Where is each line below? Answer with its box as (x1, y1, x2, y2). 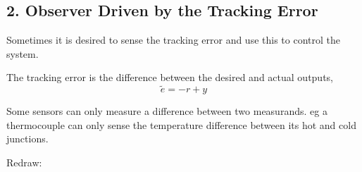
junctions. (6, 131, 49, 146)
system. (6, 46, 39, 61)
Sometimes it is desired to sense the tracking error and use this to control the (6, 32, 340, 47)
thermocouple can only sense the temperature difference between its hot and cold (6, 117, 356, 132)
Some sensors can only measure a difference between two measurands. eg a (6, 104, 327, 118)
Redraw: (6, 154, 42, 169)
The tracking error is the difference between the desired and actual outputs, (6, 70, 334, 85)
